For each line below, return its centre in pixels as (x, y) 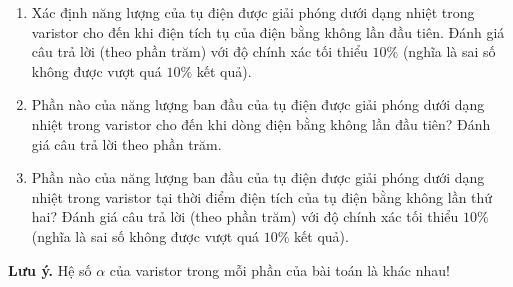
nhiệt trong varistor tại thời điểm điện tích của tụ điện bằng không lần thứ (262, 196)
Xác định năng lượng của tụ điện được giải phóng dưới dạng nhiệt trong (253, 12)
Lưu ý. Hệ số (50, 269)
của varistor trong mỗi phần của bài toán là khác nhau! (279, 269)
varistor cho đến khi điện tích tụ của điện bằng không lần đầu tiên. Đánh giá (268, 31)
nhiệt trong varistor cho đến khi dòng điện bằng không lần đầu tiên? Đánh (261, 123)
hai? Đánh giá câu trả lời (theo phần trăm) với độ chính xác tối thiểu (245, 216)
